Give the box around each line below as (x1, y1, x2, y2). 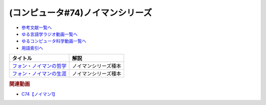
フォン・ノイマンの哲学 (12, 63, 66, 70)
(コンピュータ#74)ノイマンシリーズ (9, 7, 152, 18)
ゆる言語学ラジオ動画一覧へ (21, 31, 78, 37)
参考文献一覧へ (21, 25, 52, 30)
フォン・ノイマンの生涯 (12, 70, 66, 77)
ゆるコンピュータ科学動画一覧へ (21, 38, 86, 44)
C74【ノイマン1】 (21, 91, 58, 97)
